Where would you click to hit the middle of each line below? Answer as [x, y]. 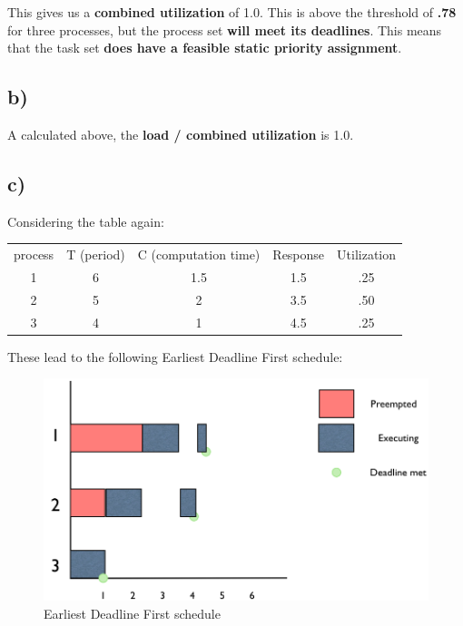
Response [299, 254]
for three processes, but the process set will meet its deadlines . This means [225, 29]
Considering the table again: [86, 221]
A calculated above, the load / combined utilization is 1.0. [181, 134]
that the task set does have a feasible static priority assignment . [205, 48]
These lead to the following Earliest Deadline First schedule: [175, 356]
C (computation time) [199, 254]
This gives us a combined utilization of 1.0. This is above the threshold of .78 [232, 12]
